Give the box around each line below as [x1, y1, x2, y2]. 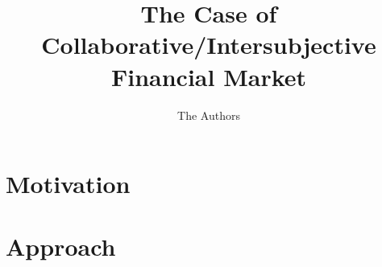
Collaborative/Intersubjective [41, 28, 376, 61]
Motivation [6, 167, 131, 200]
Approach [6, 230, 116, 263]
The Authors [177, 106, 240, 123]
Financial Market [110, 60, 307, 92]
